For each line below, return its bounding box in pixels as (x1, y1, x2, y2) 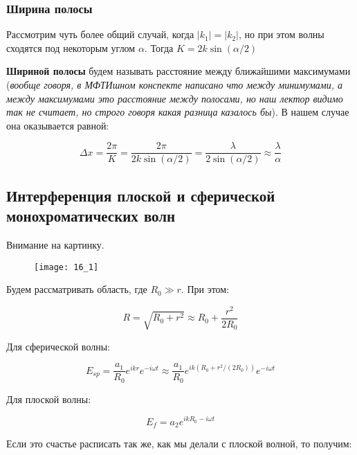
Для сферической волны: (6, 339, 110, 353)
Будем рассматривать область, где (6, 282, 147, 296)
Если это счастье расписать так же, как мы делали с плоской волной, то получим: (6, 436, 352, 451)
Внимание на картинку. (6, 238, 104, 252)
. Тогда (144, 40, 174, 55)
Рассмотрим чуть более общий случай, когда (6, 27, 194, 42)
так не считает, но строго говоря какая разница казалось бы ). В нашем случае (6, 105, 349, 119)
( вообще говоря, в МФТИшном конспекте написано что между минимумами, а (6, 78, 343, 91)
